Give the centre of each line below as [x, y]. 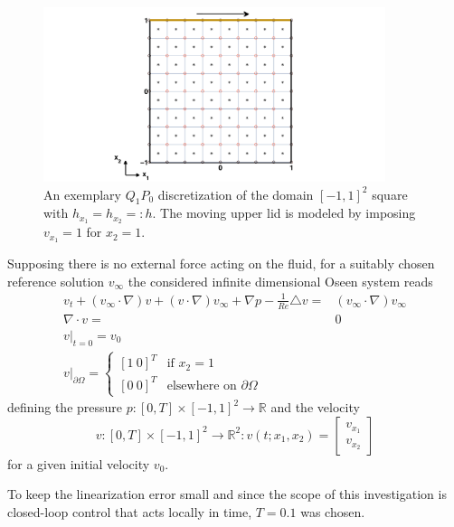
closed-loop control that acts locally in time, [130, 511]
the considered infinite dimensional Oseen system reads [280, 281]
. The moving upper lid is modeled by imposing [284, 213]
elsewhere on [202, 386]
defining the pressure [65, 407]
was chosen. [333, 511]
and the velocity [315, 407]
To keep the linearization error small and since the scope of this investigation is [227, 494]
